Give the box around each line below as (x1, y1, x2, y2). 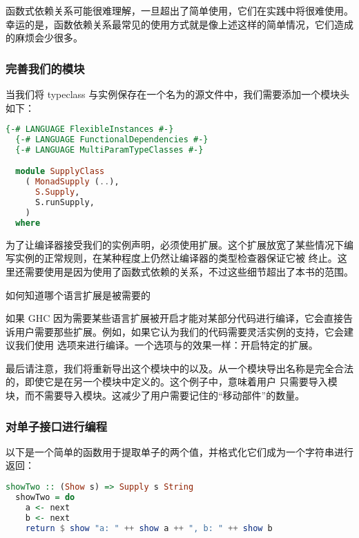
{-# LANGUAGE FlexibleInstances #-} (6, 124, 174, 135)
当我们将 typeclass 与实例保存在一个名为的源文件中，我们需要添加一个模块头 (6, 87, 350, 101)
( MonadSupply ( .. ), (25, 177, 119, 187)
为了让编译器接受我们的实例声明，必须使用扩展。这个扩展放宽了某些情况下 (6, 237, 344, 251)
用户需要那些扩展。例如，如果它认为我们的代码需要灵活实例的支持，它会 (14, 324, 344, 338)
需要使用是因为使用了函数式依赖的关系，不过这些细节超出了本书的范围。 (24, 264, 353, 278)
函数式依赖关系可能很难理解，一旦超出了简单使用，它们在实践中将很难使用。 (6, 3, 353, 17)
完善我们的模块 (6, 59, 85, 77)
